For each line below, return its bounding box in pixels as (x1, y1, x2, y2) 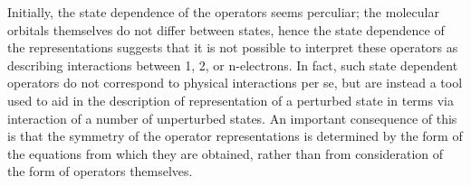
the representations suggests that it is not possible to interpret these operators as (7, 38, 458, 57)
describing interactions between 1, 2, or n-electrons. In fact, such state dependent (7, 55, 458, 74)
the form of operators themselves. (7, 162, 193, 181)
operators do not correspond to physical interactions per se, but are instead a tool (7, 73, 463, 92)
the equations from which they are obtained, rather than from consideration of (7, 144, 444, 163)
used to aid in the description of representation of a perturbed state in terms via (7, 90, 454, 109)
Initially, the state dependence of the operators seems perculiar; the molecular (7, 3, 439, 21)
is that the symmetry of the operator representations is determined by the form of (7, 126, 463, 145)
